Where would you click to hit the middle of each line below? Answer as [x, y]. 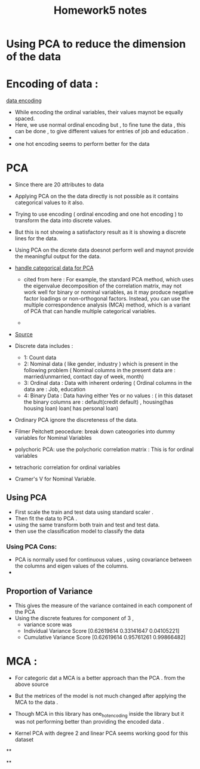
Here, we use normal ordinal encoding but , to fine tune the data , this [100, 125]
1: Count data [40, 358]
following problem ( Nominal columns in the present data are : [100, 370]
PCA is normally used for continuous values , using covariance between [103, 560]
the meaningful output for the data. [58, 256]
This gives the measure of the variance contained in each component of [104, 605]
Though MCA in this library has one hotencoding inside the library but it [99, 714]
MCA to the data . [36, 702]
